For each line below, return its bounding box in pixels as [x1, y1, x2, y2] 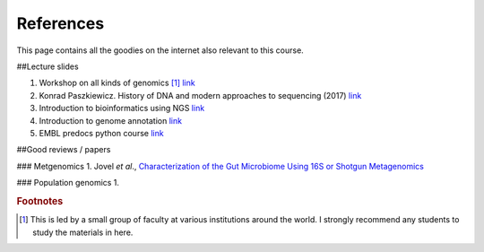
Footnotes [16, 195, 64, 207]
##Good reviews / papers [16, 144, 111, 155]
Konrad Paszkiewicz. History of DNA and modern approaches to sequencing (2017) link [39, 90, 362, 100]
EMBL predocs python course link [39, 127, 165, 138]
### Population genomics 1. [16, 178, 120, 188]
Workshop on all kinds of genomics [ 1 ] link [39, 77, 196, 89]
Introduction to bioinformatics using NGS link [39, 103, 205, 114]
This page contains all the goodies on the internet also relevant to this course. [16, 45, 304, 56]
